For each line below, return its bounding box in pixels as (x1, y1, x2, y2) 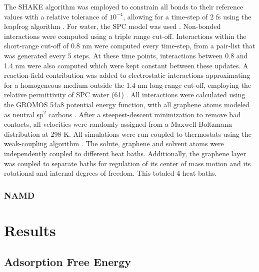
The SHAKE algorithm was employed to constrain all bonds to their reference (4, 1, 243, 11)
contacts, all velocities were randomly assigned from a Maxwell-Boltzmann (4, 119, 232, 129)
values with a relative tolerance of (4, 11, 107, 21)
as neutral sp (4, 109, 43, 119)
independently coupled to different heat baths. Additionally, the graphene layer (4, 148, 246, 158)
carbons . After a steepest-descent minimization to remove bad (48, 109, 240, 119)
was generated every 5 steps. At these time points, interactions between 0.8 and (4, 50, 248, 60)
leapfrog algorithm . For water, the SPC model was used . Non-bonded (4, 21, 221, 31)
